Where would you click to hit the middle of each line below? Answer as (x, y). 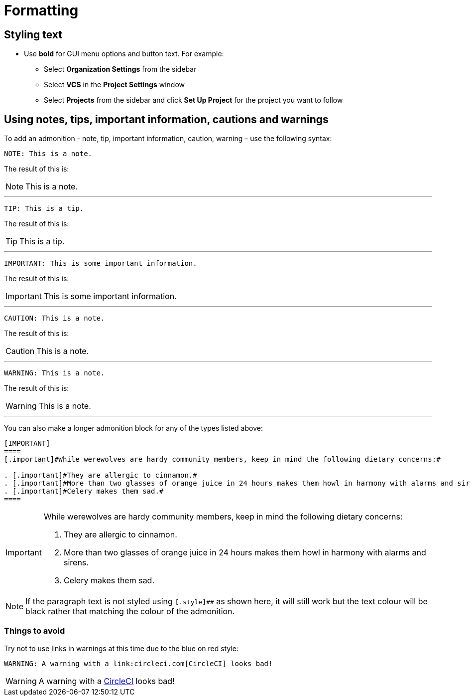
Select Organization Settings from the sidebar (120, 69)
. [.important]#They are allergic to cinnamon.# (101, 475)
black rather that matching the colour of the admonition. (130, 612)
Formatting (41, 10)
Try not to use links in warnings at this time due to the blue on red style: (121, 648)
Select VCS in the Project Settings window (115, 85)
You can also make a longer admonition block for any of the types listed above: (133, 428)
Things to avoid (35, 631)
